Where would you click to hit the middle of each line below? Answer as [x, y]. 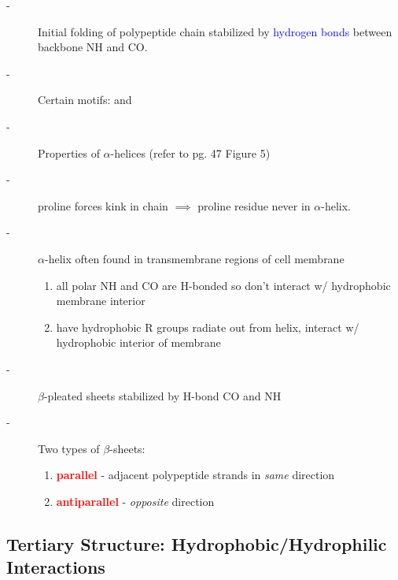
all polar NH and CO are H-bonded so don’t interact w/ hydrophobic [223, 285]
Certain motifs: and [85, 100]
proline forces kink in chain [103, 205]
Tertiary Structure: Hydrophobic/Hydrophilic [197, 543]
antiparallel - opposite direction [135, 501]
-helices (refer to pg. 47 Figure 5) [190, 152]
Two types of [69, 448]
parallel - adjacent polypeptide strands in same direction [195, 475]
